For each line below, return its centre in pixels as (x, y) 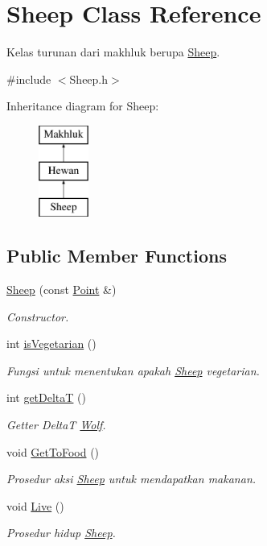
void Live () (35, 505)
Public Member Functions (117, 256)
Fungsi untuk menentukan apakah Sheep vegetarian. (133, 370)
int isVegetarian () (51, 343)
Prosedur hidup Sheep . (61, 533)
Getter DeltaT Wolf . (56, 425)
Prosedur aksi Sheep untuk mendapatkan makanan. (131, 479)
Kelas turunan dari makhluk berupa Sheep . (113, 52)
